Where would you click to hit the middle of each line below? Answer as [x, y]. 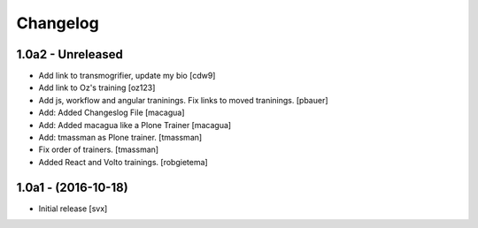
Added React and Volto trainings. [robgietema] [123, 162]
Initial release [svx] [73, 209]
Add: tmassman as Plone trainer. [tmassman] [120, 138]
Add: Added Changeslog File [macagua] [112, 113]
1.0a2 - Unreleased [69, 54]
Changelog [58, 23]
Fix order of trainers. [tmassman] [99, 149]
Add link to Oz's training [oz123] [97, 87]
